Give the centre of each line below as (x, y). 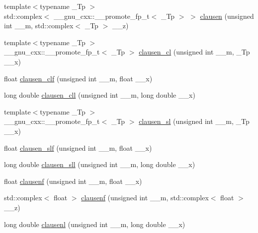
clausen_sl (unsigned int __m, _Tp (194, 121)
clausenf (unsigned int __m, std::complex (145, 198)
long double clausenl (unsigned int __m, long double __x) (95, 224)
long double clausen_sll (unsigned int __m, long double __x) (100, 164)
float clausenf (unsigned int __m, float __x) (73, 181)
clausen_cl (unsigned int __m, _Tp (194, 52)
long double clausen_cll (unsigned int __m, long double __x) (100, 95)
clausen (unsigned (227, 16)
